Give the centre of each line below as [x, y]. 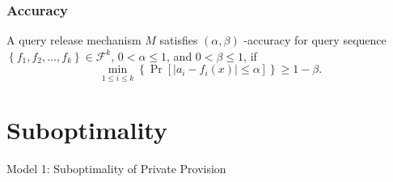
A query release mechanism [74, 40]
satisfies [179, 40]
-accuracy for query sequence [315, 40]
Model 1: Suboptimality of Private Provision [116, 168]
